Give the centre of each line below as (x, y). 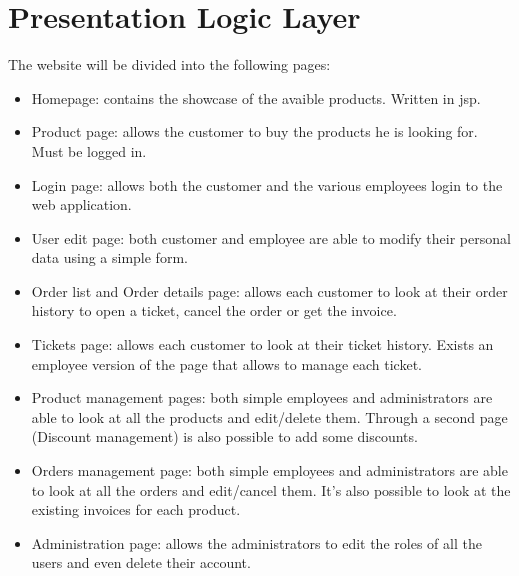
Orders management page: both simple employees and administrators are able (269, 470)
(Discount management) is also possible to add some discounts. (224, 436)
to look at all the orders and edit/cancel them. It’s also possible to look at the (271, 489)
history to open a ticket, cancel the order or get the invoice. (214, 310)
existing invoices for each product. (136, 509)
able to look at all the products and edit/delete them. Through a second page (269, 416)
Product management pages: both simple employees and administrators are (262, 397)
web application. (81, 204)
